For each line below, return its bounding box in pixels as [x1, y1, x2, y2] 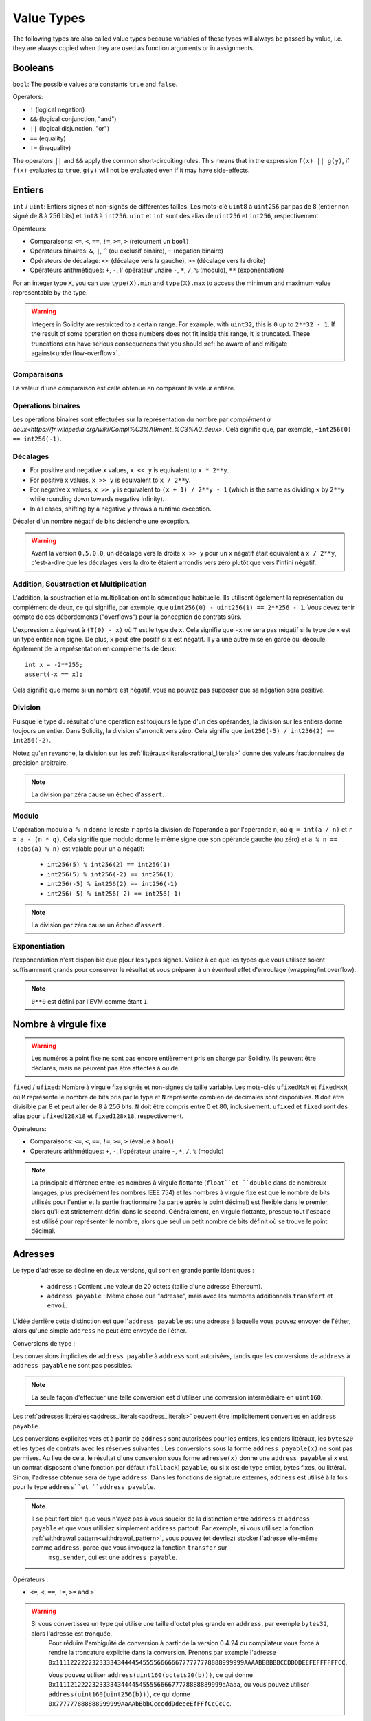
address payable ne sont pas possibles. [12, 1362, 133, 1370]
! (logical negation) [30, 105, 85, 114]
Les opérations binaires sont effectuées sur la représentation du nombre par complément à [12, 415, 271, 423]
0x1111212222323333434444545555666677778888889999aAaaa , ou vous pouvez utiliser [48, 1680, 310, 1689]
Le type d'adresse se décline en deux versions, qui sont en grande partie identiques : [12, 1267, 254, 1275]
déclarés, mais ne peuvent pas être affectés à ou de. [31, 1064, 180, 1072]
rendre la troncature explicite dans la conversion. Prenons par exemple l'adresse [48, 1649, 276, 1657]
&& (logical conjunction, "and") [30, 115, 117, 123]
